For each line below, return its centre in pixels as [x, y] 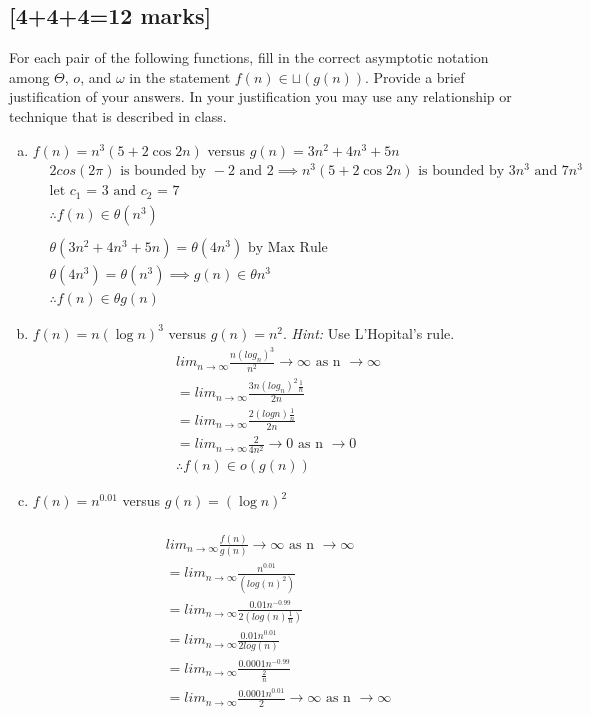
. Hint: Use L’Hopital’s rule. [369, 332]
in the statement [180, 76]
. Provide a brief [415, 76]
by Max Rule [287, 247]
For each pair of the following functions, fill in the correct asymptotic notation [249, 57]
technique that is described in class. [118, 115]
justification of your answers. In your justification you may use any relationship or [260, 96]
